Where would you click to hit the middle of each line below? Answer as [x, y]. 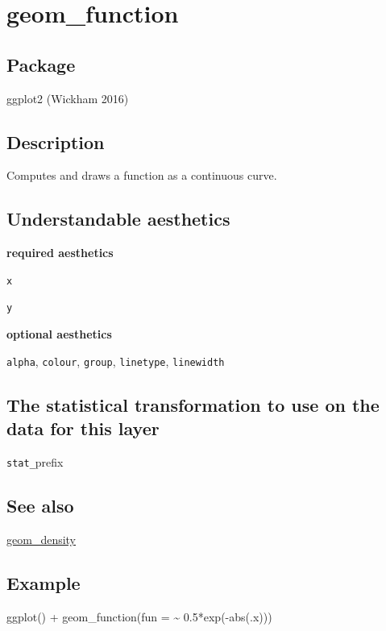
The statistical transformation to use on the [193, 404]
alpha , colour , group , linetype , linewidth [116, 361]
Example [44, 582]
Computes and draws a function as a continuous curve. [142, 175]
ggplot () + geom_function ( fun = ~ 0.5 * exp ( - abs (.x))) [139, 616]
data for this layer [83, 428]
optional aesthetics [59, 334]
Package [41, 64]
